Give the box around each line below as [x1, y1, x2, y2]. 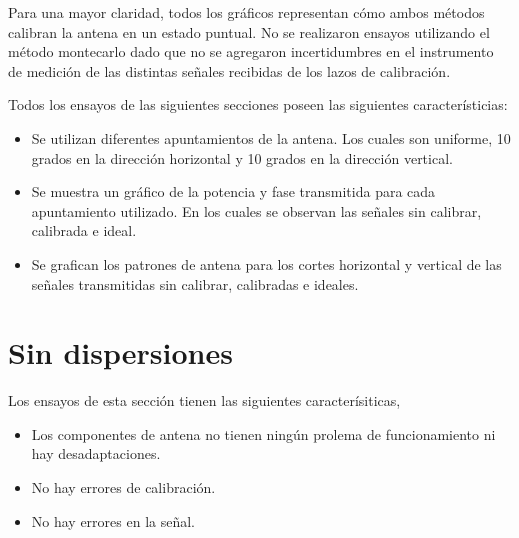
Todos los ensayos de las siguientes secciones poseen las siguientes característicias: [8, 94, 508, 115]
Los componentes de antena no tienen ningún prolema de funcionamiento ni [31, 423, 496, 444]
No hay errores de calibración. [31, 477, 216, 498]
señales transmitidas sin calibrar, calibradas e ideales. [31, 273, 359, 294]
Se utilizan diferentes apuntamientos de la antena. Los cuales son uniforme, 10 [31, 127, 511, 148]
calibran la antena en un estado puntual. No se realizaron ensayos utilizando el [8, 21, 490, 42]
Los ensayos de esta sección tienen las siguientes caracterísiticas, [8, 390, 401, 411]
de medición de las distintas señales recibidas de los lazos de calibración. [8, 60, 451, 81]
